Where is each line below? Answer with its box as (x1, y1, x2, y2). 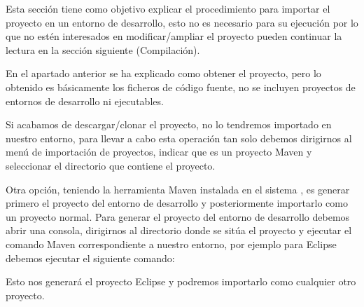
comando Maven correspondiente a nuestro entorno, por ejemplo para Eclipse (6, 236, 337, 251)
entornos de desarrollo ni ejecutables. (6, 93, 164, 108)
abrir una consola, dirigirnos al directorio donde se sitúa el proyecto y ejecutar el (6, 223, 352, 238)
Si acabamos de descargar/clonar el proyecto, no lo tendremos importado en (6, 117, 332, 132)
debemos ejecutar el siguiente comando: (6, 250, 175, 265)
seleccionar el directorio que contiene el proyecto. (6, 158, 216, 172)
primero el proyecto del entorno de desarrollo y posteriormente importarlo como (6, 196, 348, 210)
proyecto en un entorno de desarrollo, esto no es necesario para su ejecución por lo (6, 15, 358, 29)
